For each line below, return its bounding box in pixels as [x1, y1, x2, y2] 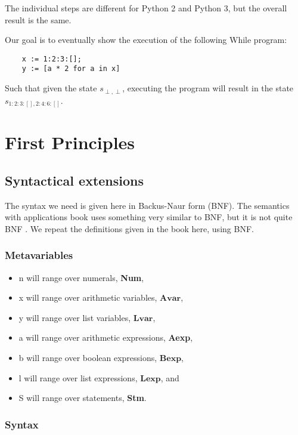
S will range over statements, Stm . [18, 391, 147, 404]
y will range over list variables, [18, 311, 131, 323]
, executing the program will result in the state [122, 82, 294, 94]
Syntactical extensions [5, 171, 144, 189]
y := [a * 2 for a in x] [21, 64, 120, 73]
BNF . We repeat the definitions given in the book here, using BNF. [5, 222, 254, 235]
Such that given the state [5, 82, 97, 94]
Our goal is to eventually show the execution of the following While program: [5, 33, 287, 46]
